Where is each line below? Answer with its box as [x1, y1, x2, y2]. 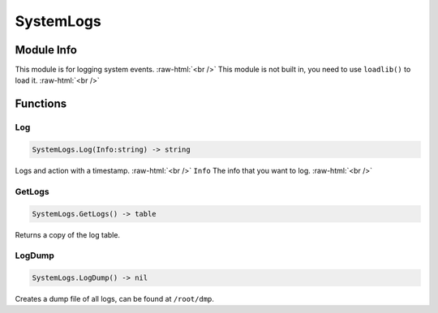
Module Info [15, 43, 77, 57]
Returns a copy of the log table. [15, 229, 121, 239]
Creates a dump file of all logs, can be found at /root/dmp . [15, 294, 215, 304]
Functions [15, 97, 67, 111]
